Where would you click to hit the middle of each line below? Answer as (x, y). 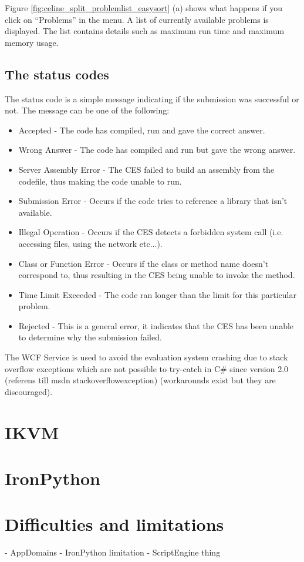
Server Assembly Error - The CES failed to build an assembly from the (146, 169)
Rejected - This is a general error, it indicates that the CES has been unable (156, 325)
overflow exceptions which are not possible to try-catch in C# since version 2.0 (147, 368)
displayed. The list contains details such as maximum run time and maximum (145, 31)
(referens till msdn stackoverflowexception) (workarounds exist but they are (140, 380)
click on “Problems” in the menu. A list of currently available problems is (137, 19)
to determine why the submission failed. (90, 337)
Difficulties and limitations (114, 524)
